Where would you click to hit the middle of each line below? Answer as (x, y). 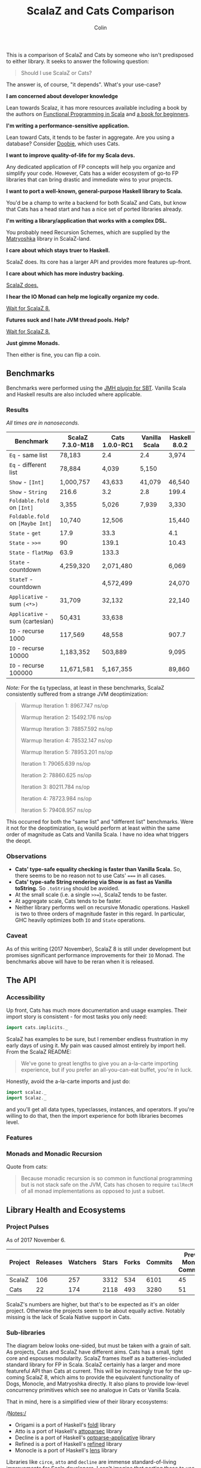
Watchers (83, 1262)
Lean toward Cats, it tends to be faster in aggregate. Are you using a (90, 137)
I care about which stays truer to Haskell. (58, 250)
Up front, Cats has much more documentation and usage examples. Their (97, 1011)
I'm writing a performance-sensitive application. (68, 125)
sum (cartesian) (31, 621)
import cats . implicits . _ (37, 1028)
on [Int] (22, 508)
